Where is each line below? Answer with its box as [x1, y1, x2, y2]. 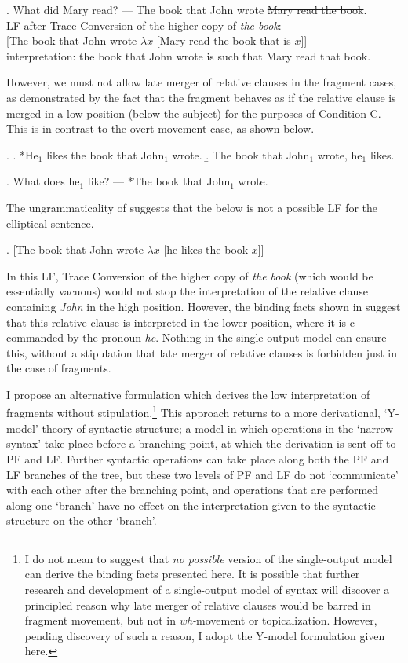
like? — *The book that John [87, 173, 231, 189]
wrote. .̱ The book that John [172, 146, 310, 163]
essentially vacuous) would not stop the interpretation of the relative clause [6, 283, 368, 299]
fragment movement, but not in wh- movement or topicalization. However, [24, 612, 377, 628]
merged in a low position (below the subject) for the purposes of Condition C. [6, 104, 381, 121]
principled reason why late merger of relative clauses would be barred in [24, 596, 371, 613]
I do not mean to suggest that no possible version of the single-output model [24, 550, 392, 566]
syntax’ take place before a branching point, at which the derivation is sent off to [6, 435, 396, 452]
